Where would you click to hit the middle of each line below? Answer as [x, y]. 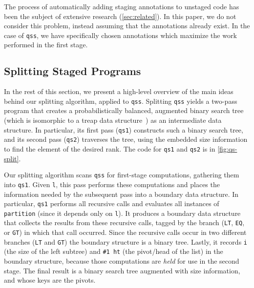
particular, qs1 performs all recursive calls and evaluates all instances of [112, 203]
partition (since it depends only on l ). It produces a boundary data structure [122, 213]
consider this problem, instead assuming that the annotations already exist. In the [127, 26]
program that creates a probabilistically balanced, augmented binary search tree [124, 110]
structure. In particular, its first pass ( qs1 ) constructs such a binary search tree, [124, 129]
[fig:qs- [227, 148]
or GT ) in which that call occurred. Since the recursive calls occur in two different [125, 232]
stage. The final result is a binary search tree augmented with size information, [122, 270]
